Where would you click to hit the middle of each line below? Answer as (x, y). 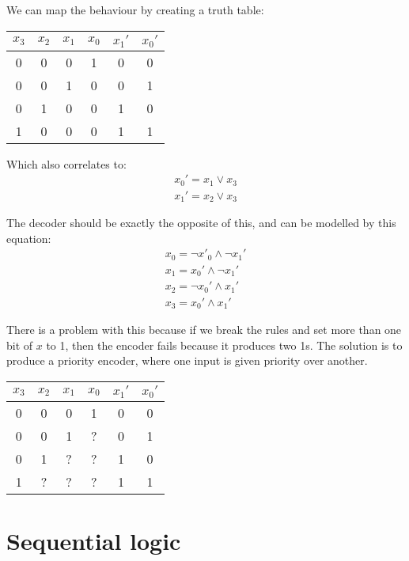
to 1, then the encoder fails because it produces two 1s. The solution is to (224, 345)
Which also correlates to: (66, 163)
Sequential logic (94, 541)
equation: (29, 238)
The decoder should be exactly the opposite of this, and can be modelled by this (201, 223)
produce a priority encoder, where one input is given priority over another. (187, 360)
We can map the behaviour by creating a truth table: (135, 9)
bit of (20, 345)
